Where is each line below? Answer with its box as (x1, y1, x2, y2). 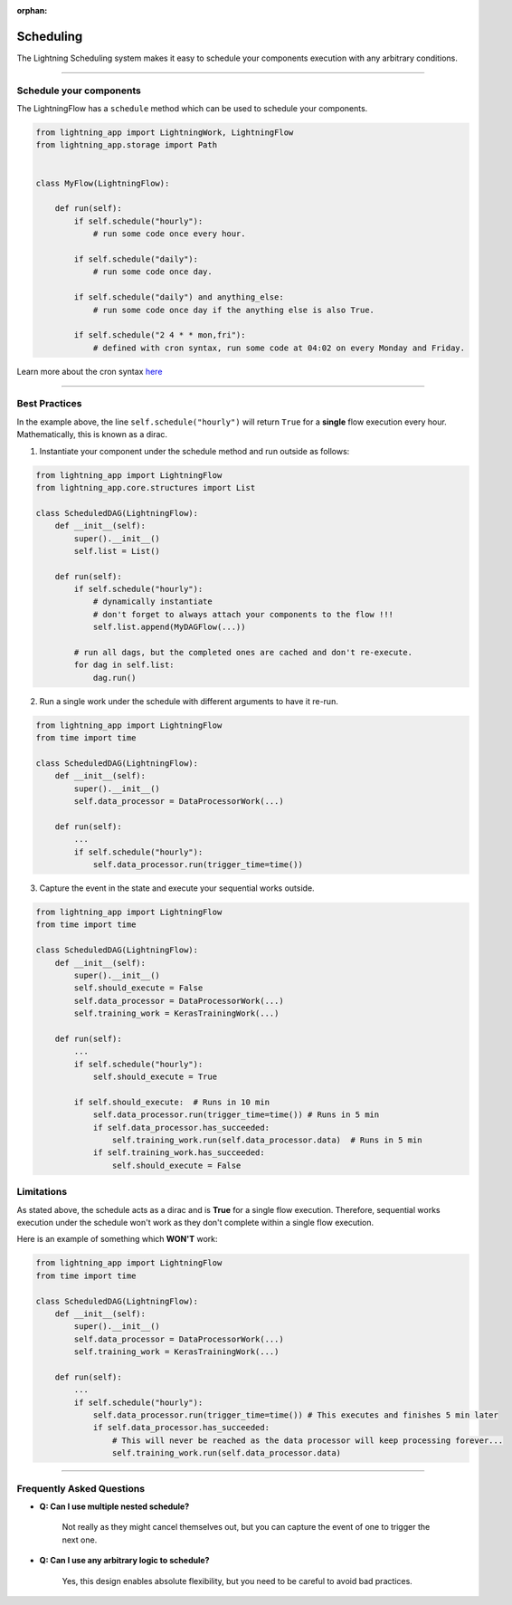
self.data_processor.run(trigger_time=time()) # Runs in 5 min (92, 1110, 380, 1120)
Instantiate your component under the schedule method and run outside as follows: (39, 445, 350, 456)
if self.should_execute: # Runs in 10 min (73, 1096, 270, 1107)
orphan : (16, 5, 48, 15)
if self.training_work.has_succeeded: (92, 1148, 266, 1158)
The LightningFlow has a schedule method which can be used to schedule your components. (16, 103, 368, 114)
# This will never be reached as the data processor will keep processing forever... (111, 1435, 504, 1446)
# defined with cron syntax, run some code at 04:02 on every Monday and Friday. (92, 342, 466, 353)
